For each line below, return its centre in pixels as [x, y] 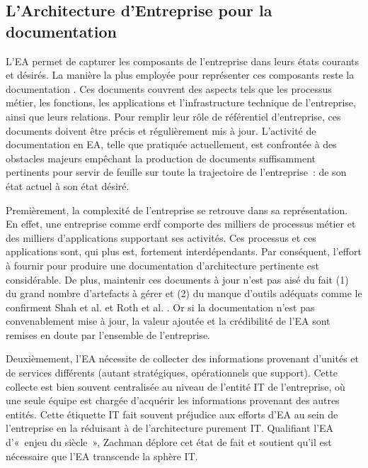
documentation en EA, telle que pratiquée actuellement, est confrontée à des [171, 144]
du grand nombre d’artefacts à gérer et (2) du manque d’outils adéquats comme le [184, 293]
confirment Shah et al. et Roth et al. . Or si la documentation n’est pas [160, 307]
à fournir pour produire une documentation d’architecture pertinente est [163, 265]
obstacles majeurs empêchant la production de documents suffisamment [161, 158]
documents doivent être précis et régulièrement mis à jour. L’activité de [161, 130]
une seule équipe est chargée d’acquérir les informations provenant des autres [173, 400]
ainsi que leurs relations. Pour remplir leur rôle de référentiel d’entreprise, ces [173, 116]
